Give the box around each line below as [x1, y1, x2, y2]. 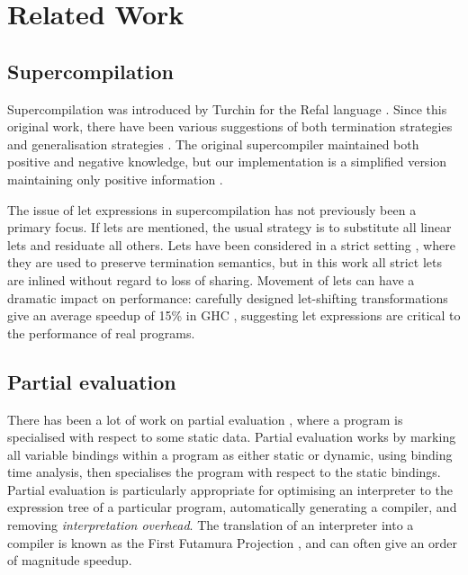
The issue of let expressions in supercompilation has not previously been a [7, 200, 417, 219]
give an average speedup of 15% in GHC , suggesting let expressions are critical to [7, 306, 461, 325]
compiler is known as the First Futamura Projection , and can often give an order [7, 533, 458, 552]
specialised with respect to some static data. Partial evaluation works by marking [7, 427, 456, 446]
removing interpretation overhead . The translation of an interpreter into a [7, 516, 414, 535]
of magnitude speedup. [7, 551, 132, 570]
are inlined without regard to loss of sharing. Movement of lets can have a [7, 270, 415, 289]
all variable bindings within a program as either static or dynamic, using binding [7, 445, 453, 463]
